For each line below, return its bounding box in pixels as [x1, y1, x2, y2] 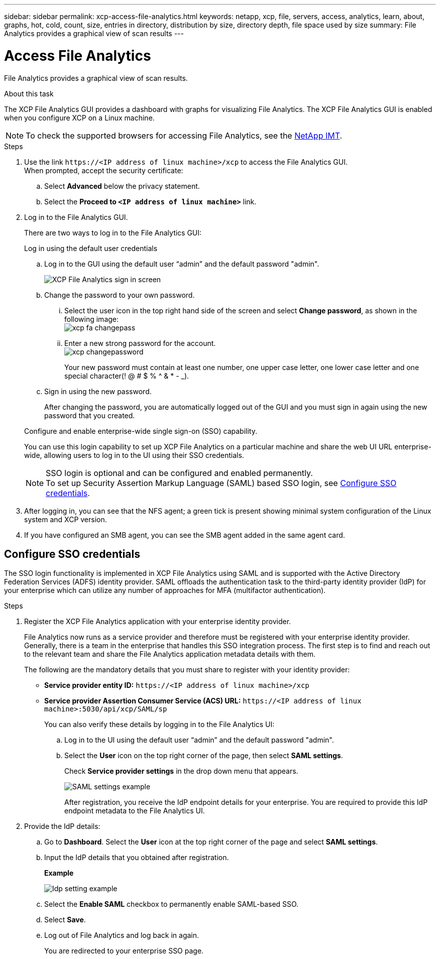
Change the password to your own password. [44, 290, 195, 299]
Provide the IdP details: [24, 822, 100, 831]
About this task [4, 89, 54, 98]
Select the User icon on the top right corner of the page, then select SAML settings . [64, 751, 343, 760]
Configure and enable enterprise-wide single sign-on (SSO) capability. [24, 426, 257, 435]
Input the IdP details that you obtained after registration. [44, 853, 229, 862]
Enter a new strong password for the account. [64, 338, 216, 347]
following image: [64, 314, 119, 323]
